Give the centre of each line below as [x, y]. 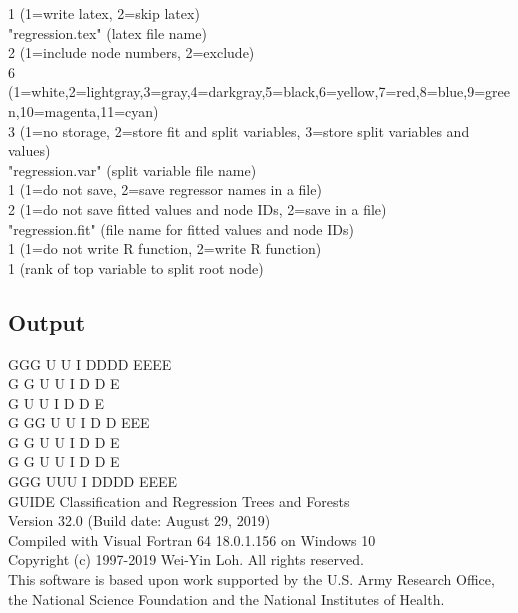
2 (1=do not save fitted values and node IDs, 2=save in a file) [197, 208]
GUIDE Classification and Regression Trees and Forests [179, 500]
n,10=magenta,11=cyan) [83, 110]
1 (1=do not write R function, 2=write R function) [165, 248]
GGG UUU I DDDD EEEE [93, 481]
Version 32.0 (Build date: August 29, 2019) [139, 520]
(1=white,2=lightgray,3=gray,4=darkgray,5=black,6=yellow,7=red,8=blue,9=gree [259, 91]
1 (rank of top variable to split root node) [136, 267]
